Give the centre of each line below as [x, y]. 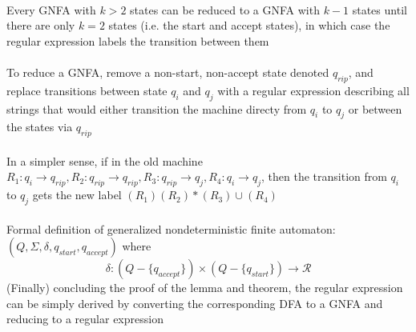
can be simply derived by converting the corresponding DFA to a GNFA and [195, 303]
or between [375, 108]
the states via [40, 127]
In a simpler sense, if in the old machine [105, 160]
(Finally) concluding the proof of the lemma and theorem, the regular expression [205, 288]
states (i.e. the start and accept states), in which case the [249, 25]
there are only [41, 25]
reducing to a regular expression [85, 319]
